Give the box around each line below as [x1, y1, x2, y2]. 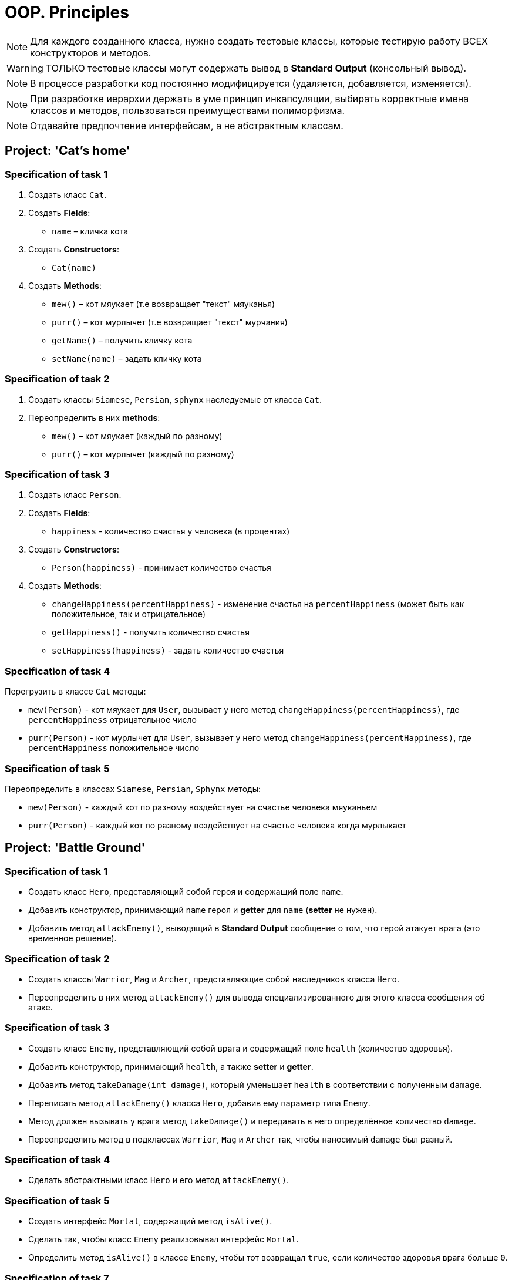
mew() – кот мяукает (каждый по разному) [52, 430, 223, 441]
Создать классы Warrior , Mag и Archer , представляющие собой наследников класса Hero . [28, 974, 400, 984]
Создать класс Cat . [28, 189, 107, 200]
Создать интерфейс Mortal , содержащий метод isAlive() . [28, 1216, 272, 1227]
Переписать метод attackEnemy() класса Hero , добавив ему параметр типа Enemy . [28, 1097, 370, 1108]
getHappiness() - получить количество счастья [52, 627, 250, 638]
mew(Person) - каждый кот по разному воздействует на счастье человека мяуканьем [28, 801, 378, 812]
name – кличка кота [52, 225, 129, 236]
